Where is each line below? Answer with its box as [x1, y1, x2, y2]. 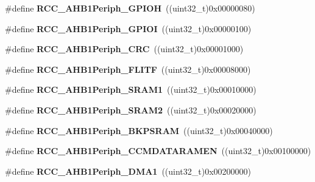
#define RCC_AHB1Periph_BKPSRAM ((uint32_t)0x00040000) [5, 124, 273, 136]
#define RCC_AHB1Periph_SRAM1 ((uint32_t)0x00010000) [5, 83, 257, 96]
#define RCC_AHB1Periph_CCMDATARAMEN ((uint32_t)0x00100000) [5, 144, 311, 157]
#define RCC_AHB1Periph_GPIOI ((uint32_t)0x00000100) [5, 22, 252, 35]
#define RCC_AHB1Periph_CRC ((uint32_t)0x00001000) [5, 42, 244, 55]
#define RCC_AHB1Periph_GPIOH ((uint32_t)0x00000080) [5, 2, 255, 14]
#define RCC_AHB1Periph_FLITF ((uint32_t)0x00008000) [5, 62, 251, 75]
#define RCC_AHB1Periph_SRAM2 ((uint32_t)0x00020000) [5, 103, 257, 116]
